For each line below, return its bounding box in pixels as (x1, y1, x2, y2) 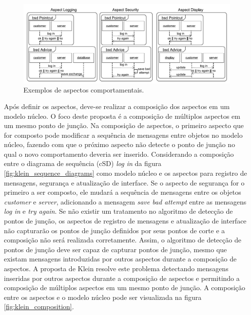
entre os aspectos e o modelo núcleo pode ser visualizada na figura (4, 292, 202, 302)
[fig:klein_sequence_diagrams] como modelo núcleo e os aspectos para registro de (4, 168, 247, 178)
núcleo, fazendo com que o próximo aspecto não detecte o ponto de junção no (4, 139, 235, 149)
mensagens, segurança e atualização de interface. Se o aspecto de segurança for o (4, 177, 245, 187)
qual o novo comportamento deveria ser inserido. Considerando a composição (4, 148, 234, 159)
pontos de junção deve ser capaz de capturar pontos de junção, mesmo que (4, 244, 227, 254)
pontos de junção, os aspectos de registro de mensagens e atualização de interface (4, 216, 247, 226)
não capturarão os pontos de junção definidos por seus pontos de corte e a (4, 225, 225, 235)
